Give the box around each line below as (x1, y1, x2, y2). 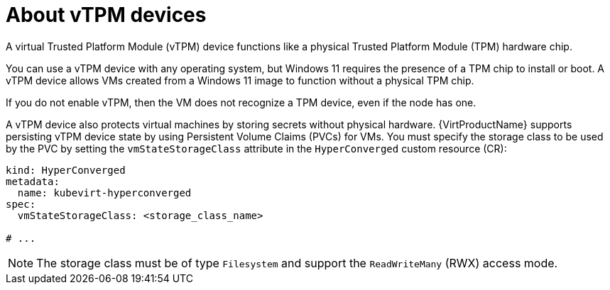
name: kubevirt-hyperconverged (17, 186, 192, 199)
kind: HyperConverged (6, 164, 126, 176)
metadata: (6, 175, 60, 187)
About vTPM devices (6, 3, 207, 27)
